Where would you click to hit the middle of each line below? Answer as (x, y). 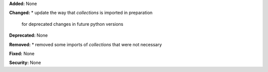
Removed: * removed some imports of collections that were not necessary (86, 44)
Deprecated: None (29, 35)
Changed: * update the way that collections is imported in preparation (81, 13)
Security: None (25, 63)
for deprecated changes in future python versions (72, 24)
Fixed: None (22, 53)
